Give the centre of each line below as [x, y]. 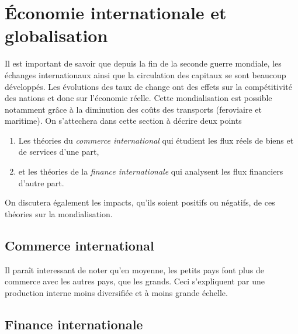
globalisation [56, 35]
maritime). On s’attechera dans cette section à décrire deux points [123, 121]
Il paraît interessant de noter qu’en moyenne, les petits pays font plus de [134, 269]
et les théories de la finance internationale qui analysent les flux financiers [151, 171]
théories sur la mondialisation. [59, 213]
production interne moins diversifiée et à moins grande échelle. [116, 292]
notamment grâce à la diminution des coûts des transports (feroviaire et [134, 109]
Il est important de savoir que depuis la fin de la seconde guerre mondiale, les [143, 63]
